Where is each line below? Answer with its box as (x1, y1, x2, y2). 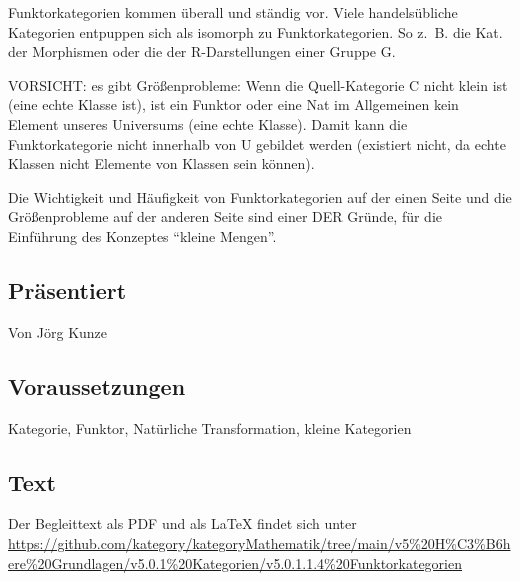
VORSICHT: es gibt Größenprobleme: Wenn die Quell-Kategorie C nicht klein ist (8, 74, 508, 95)
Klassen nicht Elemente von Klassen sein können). (8, 153, 315, 174)
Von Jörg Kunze (8, 321, 108, 342)
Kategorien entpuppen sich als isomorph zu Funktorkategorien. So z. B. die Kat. (8, 21, 503, 42)
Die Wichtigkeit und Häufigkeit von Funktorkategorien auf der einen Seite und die (8, 186, 512, 207)
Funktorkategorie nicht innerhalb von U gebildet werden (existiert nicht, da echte (8, 133, 506, 154)
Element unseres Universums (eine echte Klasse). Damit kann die (8, 113, 408, 134)
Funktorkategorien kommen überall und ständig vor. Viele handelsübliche (8, 2, 458, 22)
